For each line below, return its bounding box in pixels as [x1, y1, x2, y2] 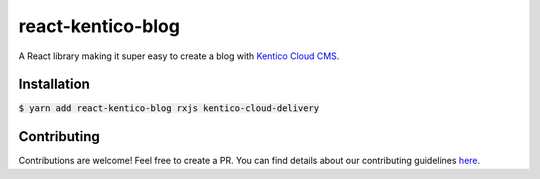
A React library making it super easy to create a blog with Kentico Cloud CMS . [18, 50, 340, 62]
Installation [18, 76, 90, 93]
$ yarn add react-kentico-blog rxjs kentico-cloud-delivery [18, 103, 320, 114]
